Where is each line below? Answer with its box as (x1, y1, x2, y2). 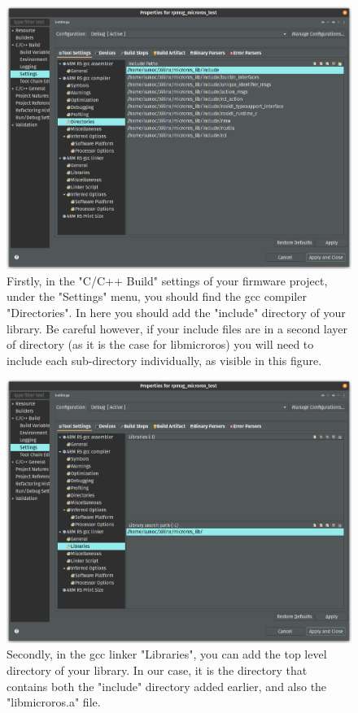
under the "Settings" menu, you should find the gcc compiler (7, 288, 307, 305)
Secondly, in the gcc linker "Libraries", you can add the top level (7, 646, 327, 663)
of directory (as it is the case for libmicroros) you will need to (7, 336, 314, 353)
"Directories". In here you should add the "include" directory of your (7, 304, 346, 321)
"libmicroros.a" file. (7, 693, 101, 711)
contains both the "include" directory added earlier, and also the (7, 677, 327, 694)
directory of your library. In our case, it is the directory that (7, 661, 308, 678)
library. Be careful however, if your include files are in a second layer (7, 320, 348, 337)
